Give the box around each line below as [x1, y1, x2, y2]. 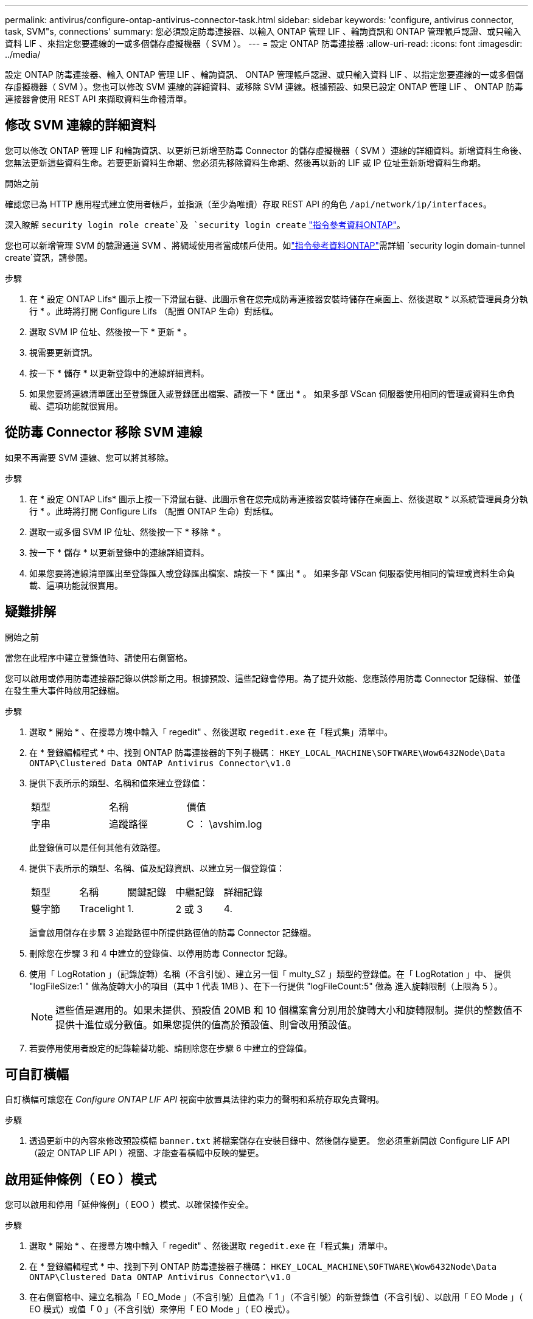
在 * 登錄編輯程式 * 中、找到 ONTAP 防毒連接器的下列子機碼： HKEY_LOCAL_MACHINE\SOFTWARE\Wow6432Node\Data [29, 747, 506, 758]
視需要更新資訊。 [29, 347, 97, 358]
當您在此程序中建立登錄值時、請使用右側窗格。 [5, 652, 192, 663]
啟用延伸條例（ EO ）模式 [5, 1171, 156, 1187]
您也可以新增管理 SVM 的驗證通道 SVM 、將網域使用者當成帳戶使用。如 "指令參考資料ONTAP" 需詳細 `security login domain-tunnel [5, 240, 525, 251]
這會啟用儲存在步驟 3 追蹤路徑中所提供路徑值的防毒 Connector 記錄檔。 [29, 927, 316, 938]
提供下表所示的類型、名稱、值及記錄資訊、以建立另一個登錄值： [29, 862, 285, 873]
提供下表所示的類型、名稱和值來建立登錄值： [29, 777, 208, 788]
